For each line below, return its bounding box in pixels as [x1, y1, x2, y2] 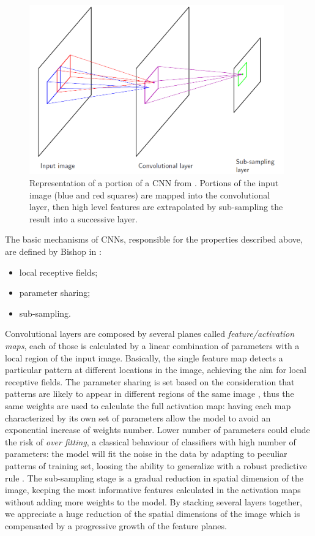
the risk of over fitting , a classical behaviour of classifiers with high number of [5, 435, 296, 448]
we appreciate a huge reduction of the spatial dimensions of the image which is [5, 507, 300, 520]
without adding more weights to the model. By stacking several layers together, [5, 495, 302, 508]
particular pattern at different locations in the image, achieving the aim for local [5, 363, 307, 376]
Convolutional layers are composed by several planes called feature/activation [5, 327, 295, 340]
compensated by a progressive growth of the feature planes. [5, 519, 227, 532]
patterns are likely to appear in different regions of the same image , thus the [5, 387, 294, 400]
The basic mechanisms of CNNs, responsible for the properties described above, [5, 233, 303, 246]
